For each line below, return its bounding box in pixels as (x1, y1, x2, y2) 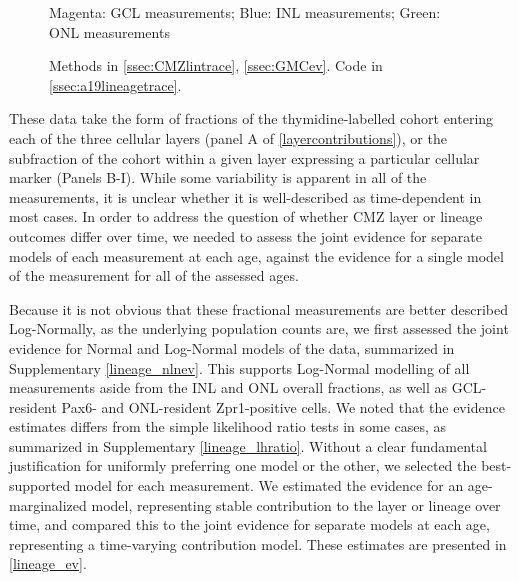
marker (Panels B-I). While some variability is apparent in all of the (9, 167, 427, 188)
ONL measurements (49, 21, 170, 42)
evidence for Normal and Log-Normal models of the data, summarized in (9, 337, 455, 358)
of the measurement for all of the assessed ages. (9, 265, 299, 286)
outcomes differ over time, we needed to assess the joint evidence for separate (9, 225, 483, 246)
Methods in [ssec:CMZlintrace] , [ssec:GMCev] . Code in (49, 55, 383, 76)
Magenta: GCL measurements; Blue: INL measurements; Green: (49, 2, 441, 22)
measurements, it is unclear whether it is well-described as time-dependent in (9, 186, 482, 207)
